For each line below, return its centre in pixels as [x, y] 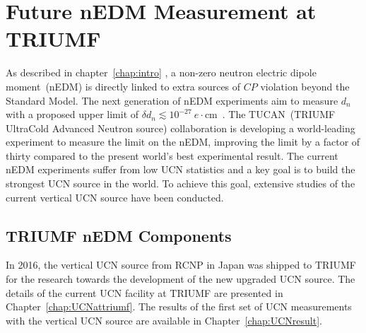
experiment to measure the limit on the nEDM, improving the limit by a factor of [183, 142]
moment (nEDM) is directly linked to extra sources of [123, 86]
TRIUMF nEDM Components [119, 235]
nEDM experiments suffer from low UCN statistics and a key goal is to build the [181, 169]
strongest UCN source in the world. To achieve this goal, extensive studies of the [181, 183]
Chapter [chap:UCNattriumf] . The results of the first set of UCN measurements [179, 306]
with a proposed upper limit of [72, 114]
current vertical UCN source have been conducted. [115, 197]
